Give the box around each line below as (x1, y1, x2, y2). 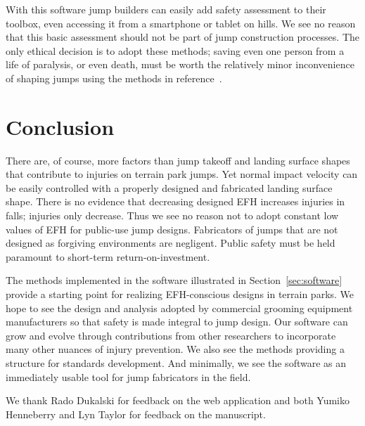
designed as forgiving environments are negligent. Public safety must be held (6, 235, 335, 250)
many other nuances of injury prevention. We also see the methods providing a (6, 342, 345, 356)
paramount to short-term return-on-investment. (6, 249, 210, 264)
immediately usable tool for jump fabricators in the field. (6, 369, 251, 384)
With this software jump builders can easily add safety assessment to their (6, 2, 326, 16)
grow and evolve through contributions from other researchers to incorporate (6, 328, 336, 342)
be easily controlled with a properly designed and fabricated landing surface (6, 180, 333, 195)
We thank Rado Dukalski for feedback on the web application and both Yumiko (6, 393, 350, 408)
